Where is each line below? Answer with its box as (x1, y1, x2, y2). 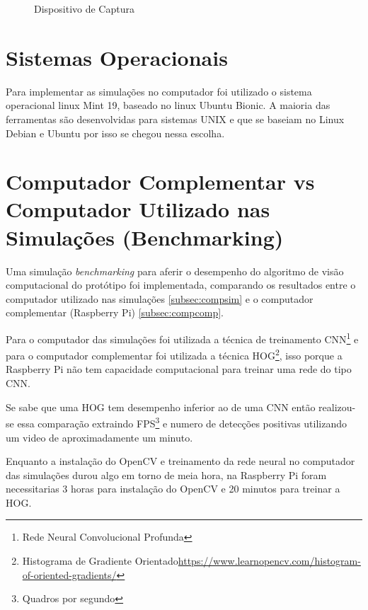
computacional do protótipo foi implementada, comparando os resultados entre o (6, 277, 356, 292)
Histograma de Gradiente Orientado (22, 553, 178, 568)
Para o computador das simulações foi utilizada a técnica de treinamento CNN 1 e (6, 329, 359, 346)
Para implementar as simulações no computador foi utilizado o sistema (6, 84, 312, 98)
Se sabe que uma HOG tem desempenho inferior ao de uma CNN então (6, 399, 316, 414)
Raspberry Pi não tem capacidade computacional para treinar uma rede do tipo (6, 362, 352, 376)
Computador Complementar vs (6, 167, 315, 196)
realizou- (318, 399, 356, 414)
